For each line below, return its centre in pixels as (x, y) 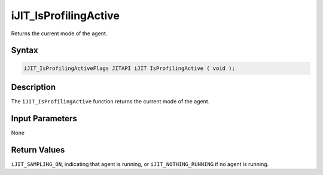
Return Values (38, 150)
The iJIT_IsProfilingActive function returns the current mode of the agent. (110, 102)
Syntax (25, 50)
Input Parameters (44, 119)
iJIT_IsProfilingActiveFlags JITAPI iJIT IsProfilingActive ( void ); (129, 68)
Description (33, 87)
